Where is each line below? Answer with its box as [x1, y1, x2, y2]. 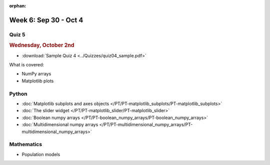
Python [9, 90, 27, 97]
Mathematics [9, 141, 42, 148]
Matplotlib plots [21, 78, 54, 84]
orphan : [9, 3, 26, 8]
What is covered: [9, 62, 44, 68]
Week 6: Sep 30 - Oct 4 [9, 15, 83, 24]
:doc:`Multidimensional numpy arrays [21, 122, 98, 128]
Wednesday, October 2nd [9, 42, 74, 49]
